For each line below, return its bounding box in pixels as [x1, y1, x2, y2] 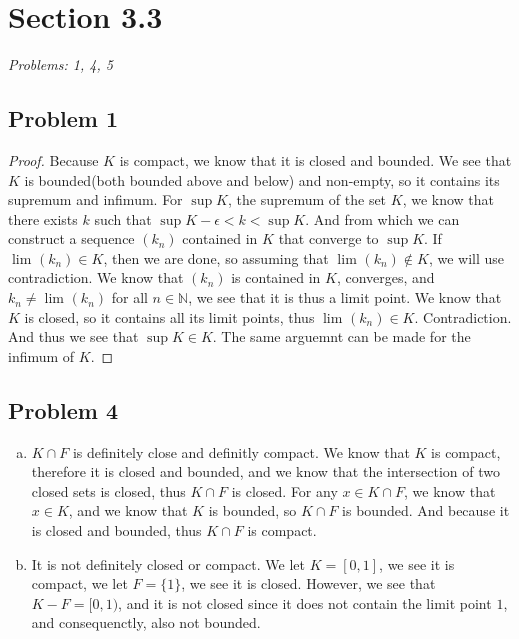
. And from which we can [305, 208, 460, 229]
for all [111, 287, 148, 308]
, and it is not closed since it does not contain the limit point [118, 592, 492, 613]
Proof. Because [8, 149, 99, 170]
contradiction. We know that [8, 267, 184, 288]
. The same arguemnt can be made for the [212, 326, 471, 347]
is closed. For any [231, 480, 338, 501]
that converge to [278, 228, 379, 249]
